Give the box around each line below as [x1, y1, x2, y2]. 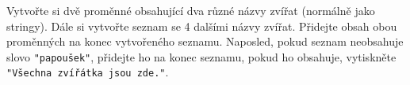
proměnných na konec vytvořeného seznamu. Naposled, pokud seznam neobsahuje [6, 33, 404, 50]
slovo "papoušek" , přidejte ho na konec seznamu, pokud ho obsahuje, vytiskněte [6, 48, 397, 65]
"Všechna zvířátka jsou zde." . [6, 64, 169, 80]
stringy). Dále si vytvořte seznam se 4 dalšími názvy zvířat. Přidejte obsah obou [6, 17, 397, 34]
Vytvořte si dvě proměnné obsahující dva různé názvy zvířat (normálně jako [6, 2, 375, 18]
